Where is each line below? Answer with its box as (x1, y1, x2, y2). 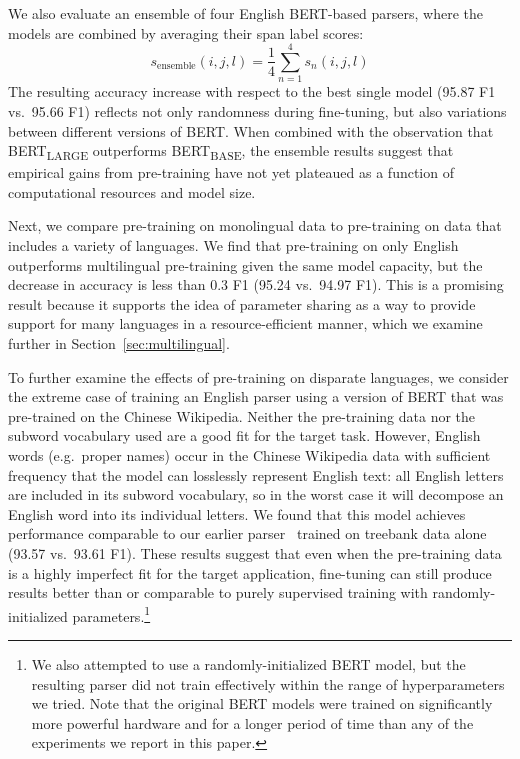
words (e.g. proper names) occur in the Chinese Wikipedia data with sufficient (8, 444, 491, 465)
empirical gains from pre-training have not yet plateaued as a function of (8, 162, 454, 183)
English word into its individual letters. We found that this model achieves (8, 503, 466, 524)
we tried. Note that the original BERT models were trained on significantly (31, 693, 493, 714)
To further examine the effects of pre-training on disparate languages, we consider (8, 366, 509, 387)
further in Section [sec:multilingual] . (8, 332, 230, 353)
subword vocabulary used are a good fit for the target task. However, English (8, 425, 481, 446)
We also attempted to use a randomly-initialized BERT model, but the (31, 653, 466, 674)
